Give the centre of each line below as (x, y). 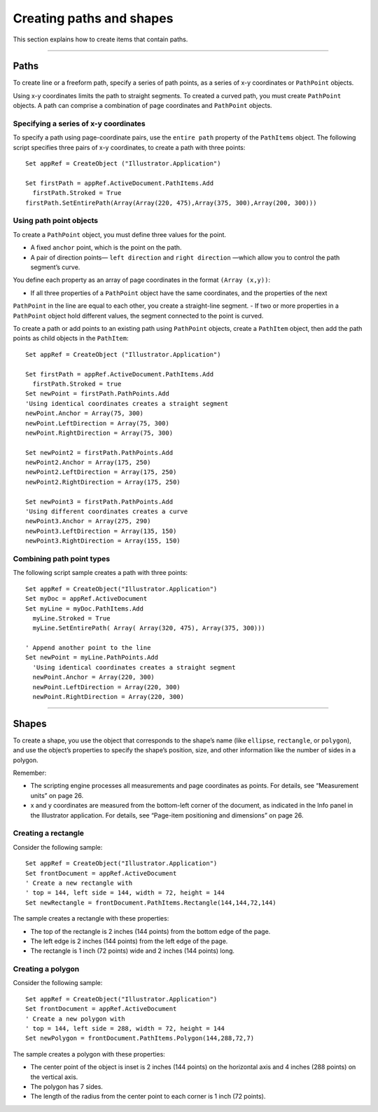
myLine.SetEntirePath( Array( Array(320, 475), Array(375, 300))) (149, 628)
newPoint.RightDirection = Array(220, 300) (108, 697)
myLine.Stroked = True (71, 618)
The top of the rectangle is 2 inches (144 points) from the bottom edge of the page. (150, 931)
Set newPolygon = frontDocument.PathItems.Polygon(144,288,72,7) (140, 1038)
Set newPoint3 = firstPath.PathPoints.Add (99, 502)
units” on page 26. (57, 795)
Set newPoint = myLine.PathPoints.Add (92, 658)
